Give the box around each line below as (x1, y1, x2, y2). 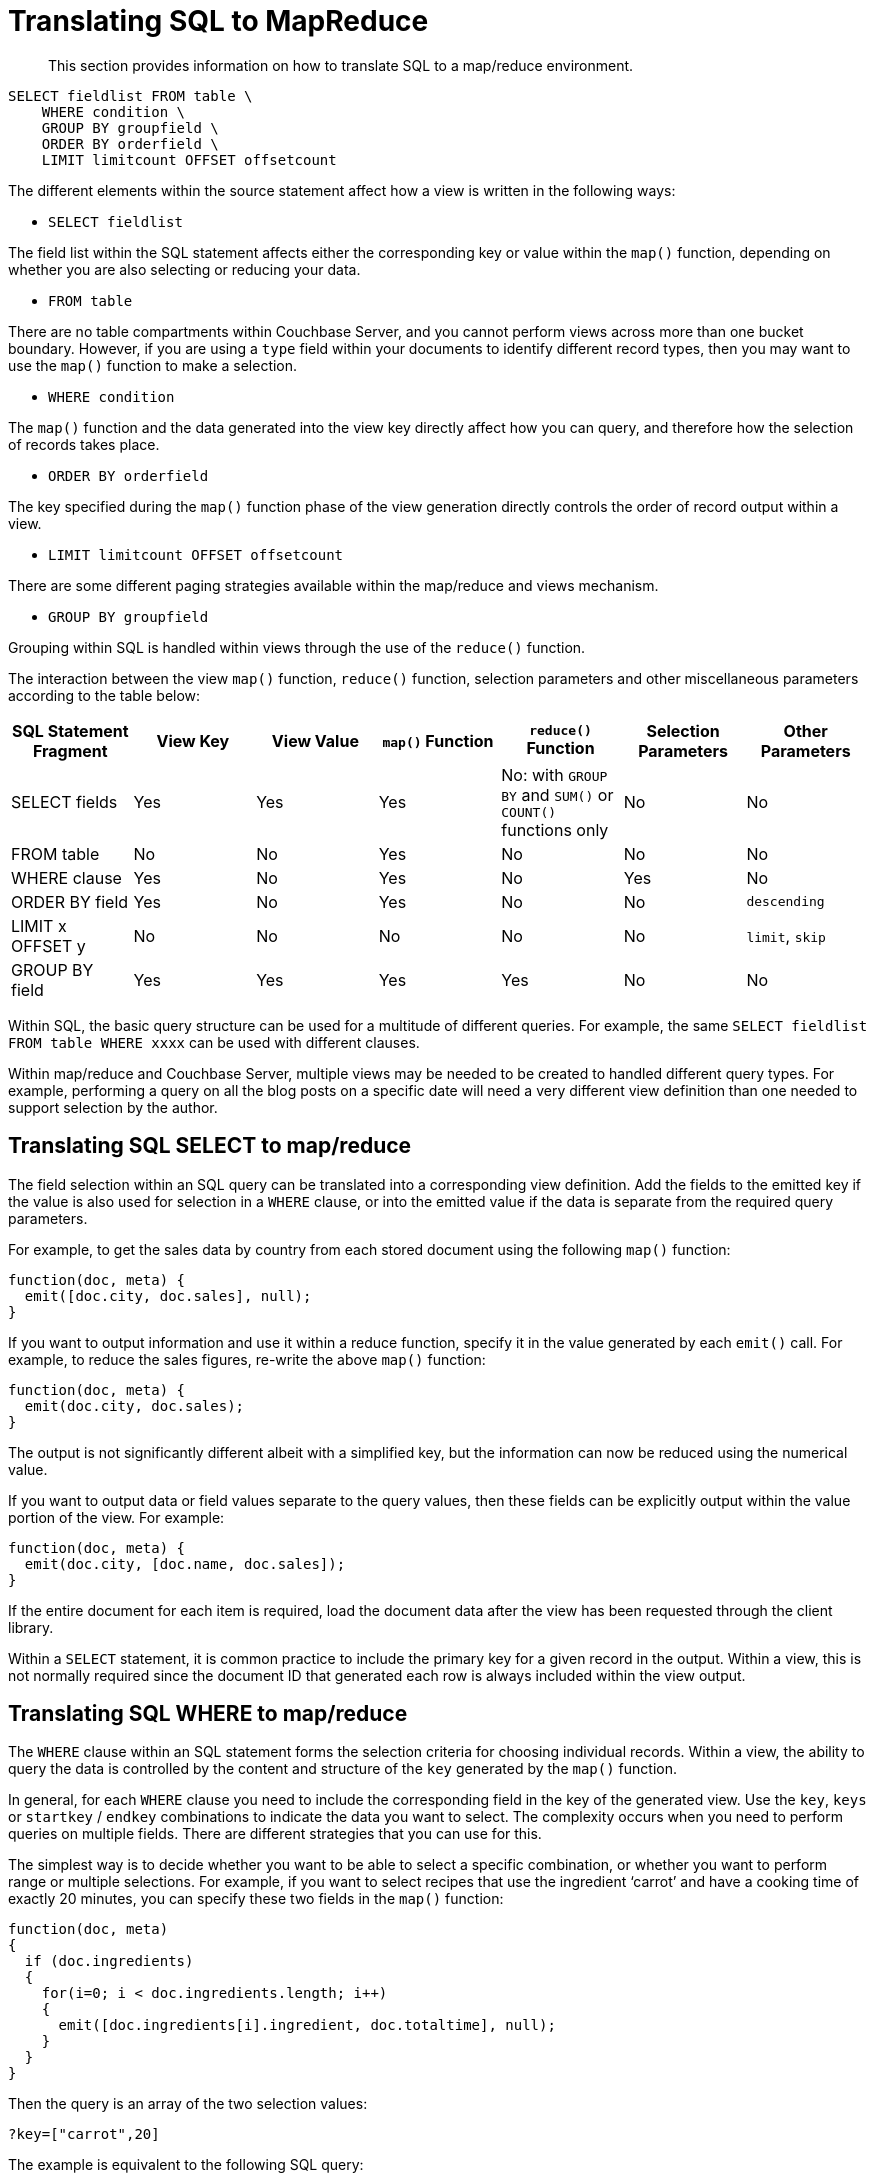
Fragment (32, 740, 108, 761)
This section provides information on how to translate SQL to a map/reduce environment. (48, 56, 634, 74)
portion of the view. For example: (8, 1508, 225, 1526)
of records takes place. (8, 435, 160, 453)
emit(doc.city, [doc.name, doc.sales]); (24, 1555, 346, 1572)
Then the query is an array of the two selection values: (8, 2095, 368, 2113)
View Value (271, 730, 359, 751)
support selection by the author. (8, 1098, 218, 1116)
